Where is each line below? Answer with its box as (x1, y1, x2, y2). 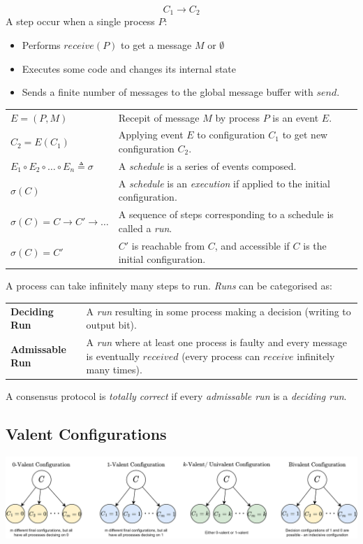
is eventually (86, 348, 140, 363)
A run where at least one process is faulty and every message (86, 335, 347, 350)
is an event (272, 110, 319, 124)
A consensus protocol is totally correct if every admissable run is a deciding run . (6, 389, 347, 403)
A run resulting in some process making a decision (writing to (86, 303, 351, 318)
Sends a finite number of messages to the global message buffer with (22, 85, 313, 99)
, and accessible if (214, 238, 290, 252)
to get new (282, 127, 328, 142)
